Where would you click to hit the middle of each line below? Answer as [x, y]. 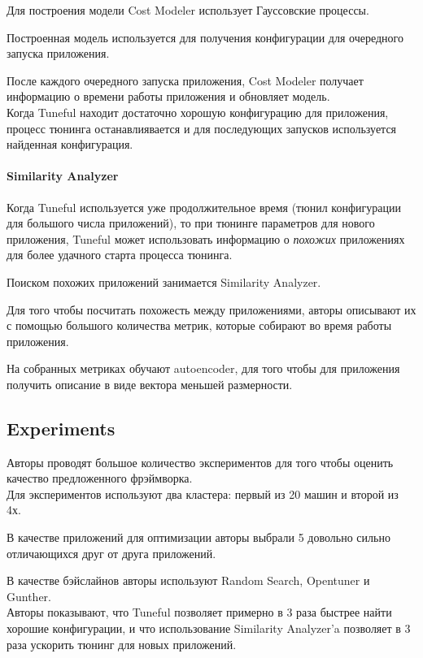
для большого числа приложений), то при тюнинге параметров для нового [191, 223]
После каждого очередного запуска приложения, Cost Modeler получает [185, 80]
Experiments [61, 428]
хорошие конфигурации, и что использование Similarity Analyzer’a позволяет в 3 [209, 628]
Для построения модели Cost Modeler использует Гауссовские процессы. [188, 10]
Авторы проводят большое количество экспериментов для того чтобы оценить [200, 462]
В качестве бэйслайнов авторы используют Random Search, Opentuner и [188, 580]
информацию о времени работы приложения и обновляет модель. [168, 96]
